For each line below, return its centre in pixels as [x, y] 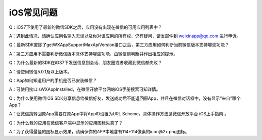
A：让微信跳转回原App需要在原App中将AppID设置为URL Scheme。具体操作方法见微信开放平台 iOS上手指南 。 [119, 114]
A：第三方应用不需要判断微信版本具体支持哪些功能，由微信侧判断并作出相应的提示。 [93, 54]
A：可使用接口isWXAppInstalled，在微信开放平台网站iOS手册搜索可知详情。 [85, 89]
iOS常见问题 [33, 13]
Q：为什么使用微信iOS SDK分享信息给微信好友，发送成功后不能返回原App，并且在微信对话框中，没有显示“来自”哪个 [125, 98]
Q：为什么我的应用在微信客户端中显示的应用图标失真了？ [66, 123]
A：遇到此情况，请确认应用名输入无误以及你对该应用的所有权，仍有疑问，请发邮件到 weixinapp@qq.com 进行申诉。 [125, 36]
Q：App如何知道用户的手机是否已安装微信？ [53, 80]
